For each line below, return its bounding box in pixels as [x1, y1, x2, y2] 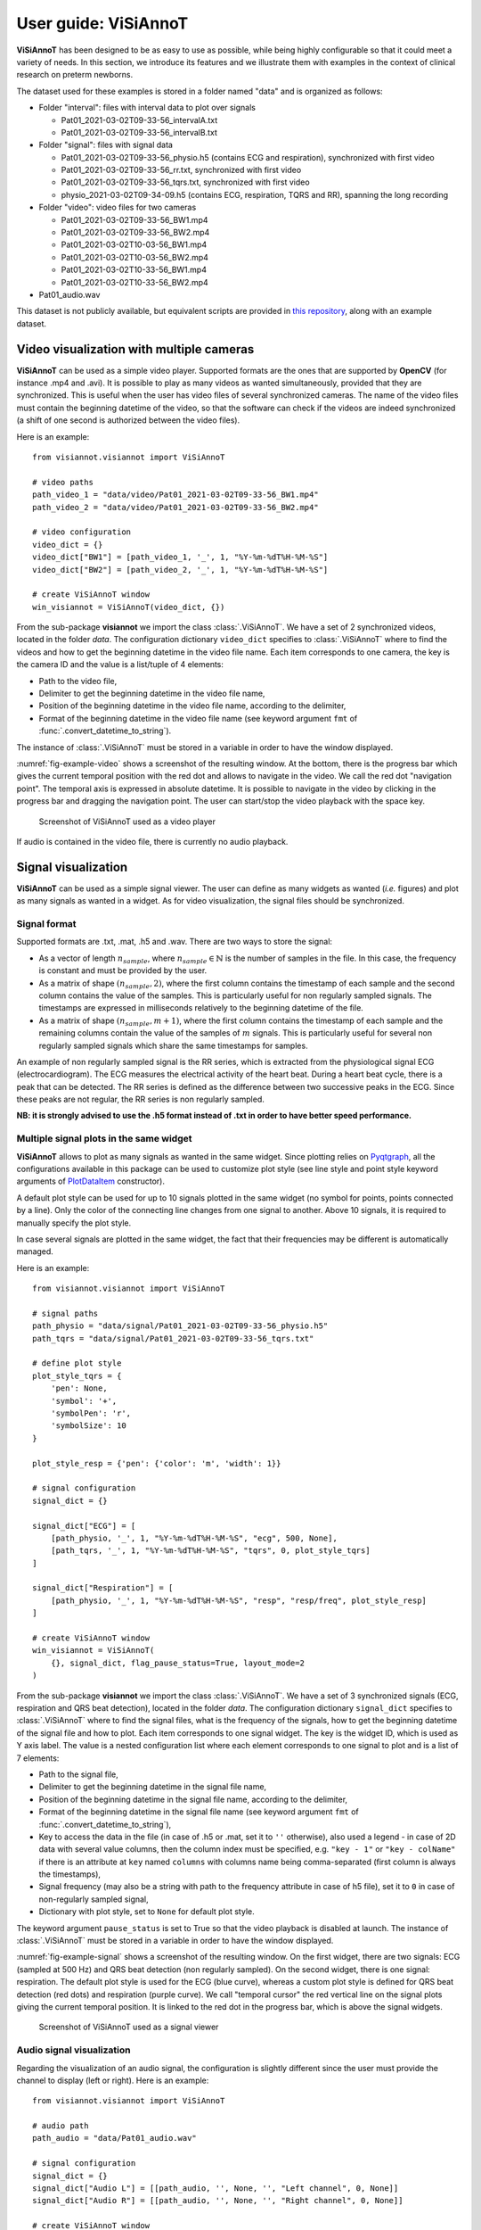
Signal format [16, 918, 77, 929]
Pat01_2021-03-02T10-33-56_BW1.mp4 [61, 264, 207, 276]
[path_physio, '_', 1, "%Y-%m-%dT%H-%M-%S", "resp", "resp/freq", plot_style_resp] [50, 1595, 428, 1606]
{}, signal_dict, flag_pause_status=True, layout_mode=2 [50, 1657, 305, 1668]
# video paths [32, 477, 94, 487]
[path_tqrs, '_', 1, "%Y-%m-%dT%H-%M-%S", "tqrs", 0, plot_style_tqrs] [50, 1546, 371, 1556]
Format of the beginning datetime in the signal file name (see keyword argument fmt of [38, 1806, 360, 1817]
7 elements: [16, 1753, 60, 1763]
